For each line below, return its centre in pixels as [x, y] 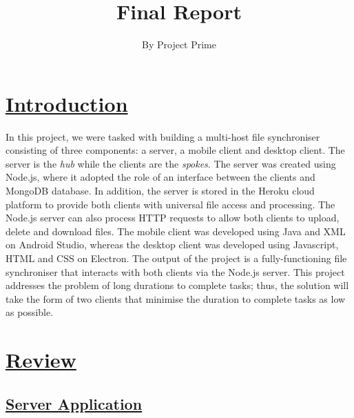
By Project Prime [179, 44]
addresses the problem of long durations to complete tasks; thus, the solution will [177, 285]
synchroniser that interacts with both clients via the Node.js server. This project [175, 271]
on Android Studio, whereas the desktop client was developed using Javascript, [172, 245]
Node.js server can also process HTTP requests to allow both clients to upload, [173, 218]
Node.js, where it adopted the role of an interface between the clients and [160, 177]
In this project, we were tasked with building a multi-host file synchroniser [163, 136]
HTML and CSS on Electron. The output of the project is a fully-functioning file [176, 258]
